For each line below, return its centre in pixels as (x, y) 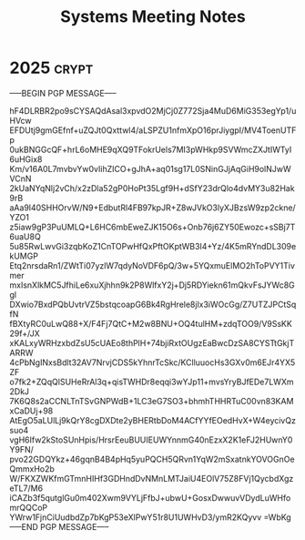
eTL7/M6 (26, 488)
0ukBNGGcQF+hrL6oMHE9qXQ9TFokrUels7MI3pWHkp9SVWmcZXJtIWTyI (151, 149)
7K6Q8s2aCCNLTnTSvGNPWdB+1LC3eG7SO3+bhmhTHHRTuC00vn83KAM (152, 401)
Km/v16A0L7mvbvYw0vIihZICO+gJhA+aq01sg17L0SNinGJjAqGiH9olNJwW (150, 168)
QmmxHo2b (32, 469)
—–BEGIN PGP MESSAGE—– (63, 93)
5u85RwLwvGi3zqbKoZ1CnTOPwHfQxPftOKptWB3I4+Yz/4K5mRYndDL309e (153, 246)
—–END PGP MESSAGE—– (59, 526)
